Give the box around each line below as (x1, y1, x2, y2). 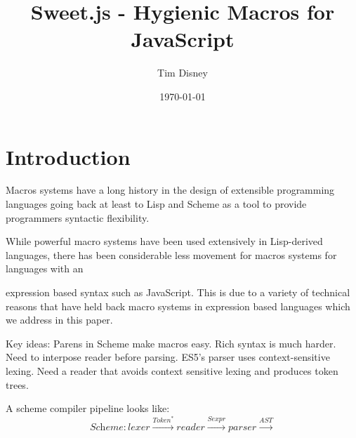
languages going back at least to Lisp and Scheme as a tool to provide (6, 197, 307, 211)
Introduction (6, 142, 131, 171)
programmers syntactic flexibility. (6, 210, 150, 225)
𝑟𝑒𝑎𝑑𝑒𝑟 (176, 423, 205, 433)
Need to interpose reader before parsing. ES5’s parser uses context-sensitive (6, 350, 330, 364)
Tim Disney (157, 65, 208, 80)
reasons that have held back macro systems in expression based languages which (6, 298, 350, 313)
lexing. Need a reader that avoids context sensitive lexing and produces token (6, 363, 338, 378)
